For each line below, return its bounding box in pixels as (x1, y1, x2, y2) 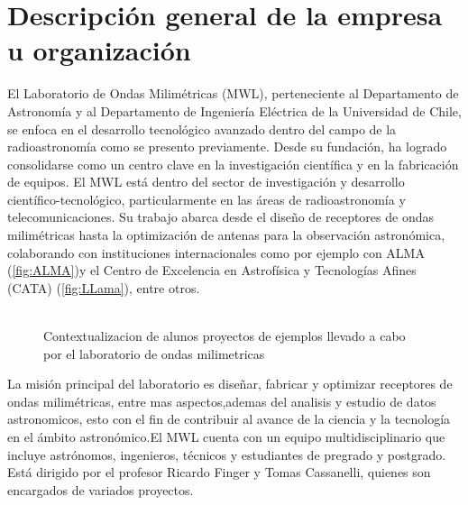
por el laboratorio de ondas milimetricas (43, 344, 265, 363)
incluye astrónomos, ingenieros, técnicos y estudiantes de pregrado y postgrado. (7, 445, 446, 464)
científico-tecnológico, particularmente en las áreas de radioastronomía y (7, 189, 406, 208)
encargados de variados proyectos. (7, 480, 194, 499)
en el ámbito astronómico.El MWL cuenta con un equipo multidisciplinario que (7, 427, 445, 445)
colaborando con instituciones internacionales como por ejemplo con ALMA (7, 243, 425, 262)
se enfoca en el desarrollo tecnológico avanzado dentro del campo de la (7, 119, 397, 138)
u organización (7, 32, 191, 69)
